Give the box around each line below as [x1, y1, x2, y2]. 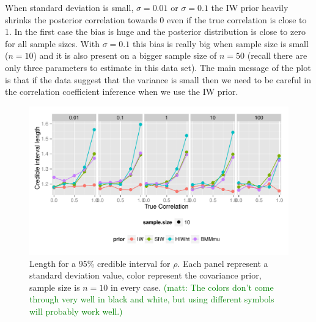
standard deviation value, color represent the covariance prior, [29, 269, 262, 282]
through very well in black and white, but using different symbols [29, 293, 274, 305]
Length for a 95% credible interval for [29, 256, 171, 269]
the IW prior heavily [211, 1, 288, 13]
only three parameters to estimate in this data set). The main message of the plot [5, 61, 311, 73]
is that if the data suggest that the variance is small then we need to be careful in [5, 73, 311, 86]
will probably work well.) [29, 304, 123, 317]
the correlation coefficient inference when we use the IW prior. [5, 85, 238, 98]
